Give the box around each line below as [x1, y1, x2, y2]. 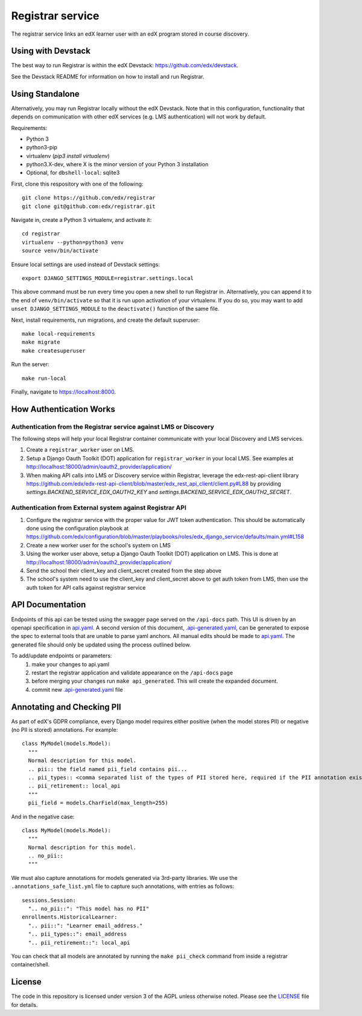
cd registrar [22, 230, 60, 237]
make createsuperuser [22, 347, 86, 354]
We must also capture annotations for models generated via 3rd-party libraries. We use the [11, 874, 238, 881]
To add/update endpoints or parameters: [11, 652, 112, 659]
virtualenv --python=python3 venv [22, 239, 124, 246]
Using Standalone [11, 88, 80, 99]
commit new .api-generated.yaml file [31, 686, 123, 693]
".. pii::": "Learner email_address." [28, 922, 143, 929]
